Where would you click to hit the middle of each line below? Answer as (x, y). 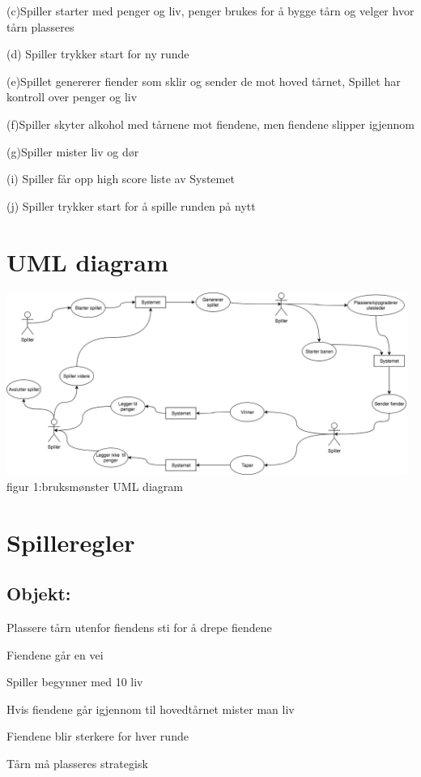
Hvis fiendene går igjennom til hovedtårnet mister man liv (151, 709)
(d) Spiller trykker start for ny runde (98, 54)
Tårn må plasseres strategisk (77, 763)
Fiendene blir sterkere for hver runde (98, 736)
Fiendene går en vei (55, 654)
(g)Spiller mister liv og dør (73, 151)
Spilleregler (71, 542)
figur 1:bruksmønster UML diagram (95, 486)
